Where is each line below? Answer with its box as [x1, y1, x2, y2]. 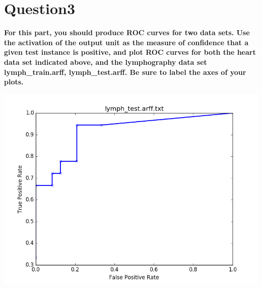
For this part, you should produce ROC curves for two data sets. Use [4, 27, 250, 38]
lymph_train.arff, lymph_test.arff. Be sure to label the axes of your [4, 66, 246, 77]
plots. [4, 76, 24, 87]
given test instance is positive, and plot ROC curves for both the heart [4, 47, 256, 57]
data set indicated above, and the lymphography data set [4, 56, 207, 67]
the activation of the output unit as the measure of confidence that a [4, 37, 249, 47]
